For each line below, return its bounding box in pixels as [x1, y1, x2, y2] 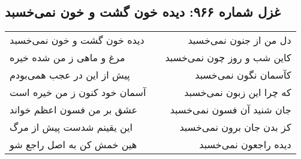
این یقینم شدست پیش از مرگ [10, 120, 133, 134]
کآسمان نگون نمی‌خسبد [195, 68, 291, 82]
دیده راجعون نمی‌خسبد [199, 137, 291, 152]
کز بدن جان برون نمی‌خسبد [179, 120, 291, 134]
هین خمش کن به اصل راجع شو [10, 137, 137, 152]
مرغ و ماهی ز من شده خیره [10, 50, 125, 65]
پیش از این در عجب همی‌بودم [10, 68, 130, 82]
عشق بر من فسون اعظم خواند [10, 103, 137, 117]
